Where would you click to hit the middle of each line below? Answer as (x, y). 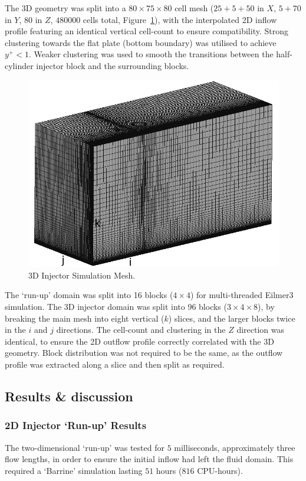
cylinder (19, 65)
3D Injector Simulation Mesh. (82, 275)
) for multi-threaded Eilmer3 (242, 295)
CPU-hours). (220, 470)
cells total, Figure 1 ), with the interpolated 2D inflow (180, 19)
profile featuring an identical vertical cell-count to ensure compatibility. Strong (147, 31)
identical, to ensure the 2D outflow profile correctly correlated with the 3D (139, 341)
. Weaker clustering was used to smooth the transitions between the (151, 54)
